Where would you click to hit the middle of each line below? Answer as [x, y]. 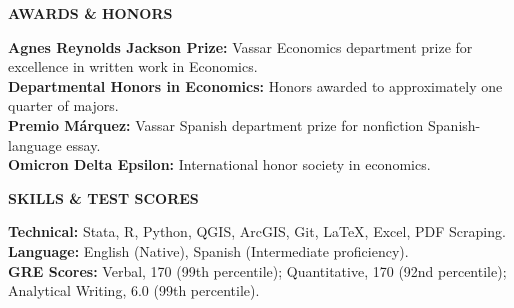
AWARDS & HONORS [90, 13]
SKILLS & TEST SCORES [103, 197]
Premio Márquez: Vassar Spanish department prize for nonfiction [216, 124]
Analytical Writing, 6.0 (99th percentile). [134, 290]
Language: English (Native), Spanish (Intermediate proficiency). [208, 250]
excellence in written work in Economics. [133, 66]
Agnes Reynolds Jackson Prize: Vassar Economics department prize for [240, 46]
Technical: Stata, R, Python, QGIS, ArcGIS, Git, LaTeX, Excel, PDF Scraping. [257, 231]
